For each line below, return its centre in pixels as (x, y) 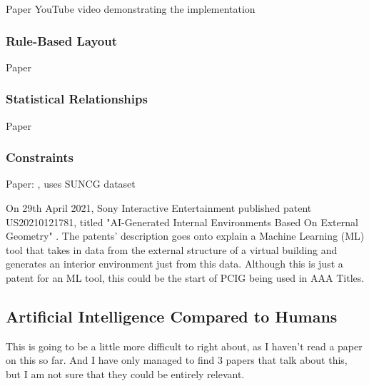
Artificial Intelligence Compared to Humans (172, 316)
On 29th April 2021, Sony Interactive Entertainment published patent (159, 208)
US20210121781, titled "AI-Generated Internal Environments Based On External (182, 222)
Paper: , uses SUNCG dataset (71, 184)
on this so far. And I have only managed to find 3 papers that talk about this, (177, 360)
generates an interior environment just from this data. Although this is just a (175, 264)
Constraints (40, 157)
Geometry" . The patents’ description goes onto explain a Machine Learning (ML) (185, 236)
